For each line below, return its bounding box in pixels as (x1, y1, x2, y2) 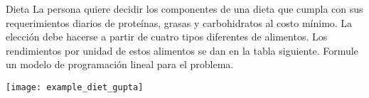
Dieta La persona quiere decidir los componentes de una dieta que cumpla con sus (6, 1, 363, 16)
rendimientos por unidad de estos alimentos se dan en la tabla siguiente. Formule (6, 43, 358, 58)
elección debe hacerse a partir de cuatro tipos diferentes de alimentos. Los (6, 29, 328, 44)
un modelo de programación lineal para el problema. (6, 57, 234, 72)
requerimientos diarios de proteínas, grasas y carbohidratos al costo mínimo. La (6, 15, 353, 30)
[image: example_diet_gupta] (6, 82, 144, 92)
